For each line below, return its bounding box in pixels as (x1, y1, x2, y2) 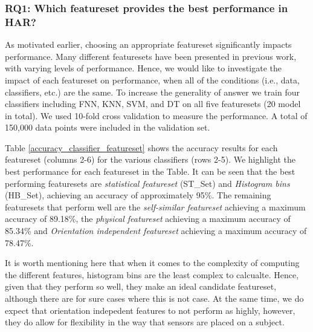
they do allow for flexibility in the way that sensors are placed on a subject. (5, 316, 285, 328)
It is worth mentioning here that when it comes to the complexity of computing (5, 256, 300, 269)
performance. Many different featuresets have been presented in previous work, (5, 50, 297, 62)
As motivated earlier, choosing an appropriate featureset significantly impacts (5, 38, 292, 51)
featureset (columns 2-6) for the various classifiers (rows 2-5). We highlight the (5, 153, 295, 166)
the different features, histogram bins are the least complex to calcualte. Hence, (5, 268, 299, 281)
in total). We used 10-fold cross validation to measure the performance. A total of (5, 109, 308, 122)
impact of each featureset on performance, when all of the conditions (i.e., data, (5, 73, 300, 86)
